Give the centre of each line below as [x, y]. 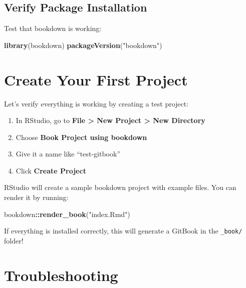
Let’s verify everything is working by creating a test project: [96, 103]
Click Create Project [51, 170]
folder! [14, 240]
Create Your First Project [96, 79]
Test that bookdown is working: [53, 28]
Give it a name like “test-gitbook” [68, 154]
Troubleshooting [61, 275]
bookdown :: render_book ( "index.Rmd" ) [67, 214]
